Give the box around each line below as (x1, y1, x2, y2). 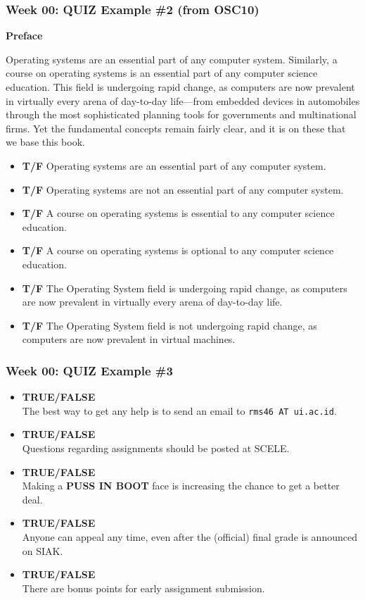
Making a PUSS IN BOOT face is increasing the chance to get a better (22, 478, 340, 493)
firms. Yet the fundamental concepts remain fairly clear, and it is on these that (6, 120, 346, 135)
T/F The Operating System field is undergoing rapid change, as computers (22, 280, 347, 295)
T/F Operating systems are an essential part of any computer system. (22, 158, 326, 173)
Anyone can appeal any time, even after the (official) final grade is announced (22, 529, 357, 544)
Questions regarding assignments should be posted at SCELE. (22, 440, 290, 455)
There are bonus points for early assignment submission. (22, 580, 265, 595)
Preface (6, 28, 43, 43)
